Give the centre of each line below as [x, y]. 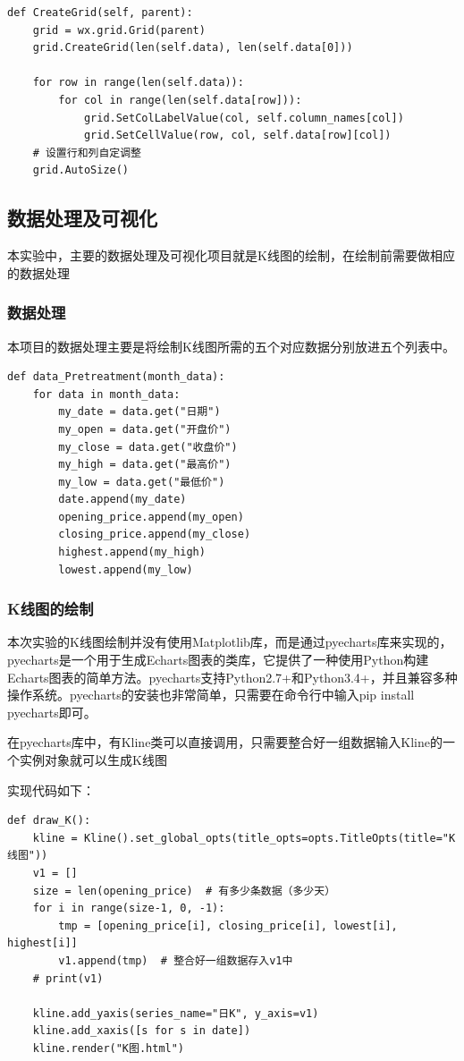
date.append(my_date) [122, 500]
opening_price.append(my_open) [151, 517]
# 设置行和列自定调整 [87, 153]
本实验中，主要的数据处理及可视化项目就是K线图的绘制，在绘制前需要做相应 [231, 255]
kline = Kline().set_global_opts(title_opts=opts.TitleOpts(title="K [244, 838]
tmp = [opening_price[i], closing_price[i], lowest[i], [228, 925]
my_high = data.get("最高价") [145, 465]
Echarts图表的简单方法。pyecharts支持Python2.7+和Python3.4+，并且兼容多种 [232, 677]
